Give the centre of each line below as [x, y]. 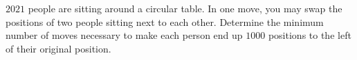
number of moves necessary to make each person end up [124, 35]
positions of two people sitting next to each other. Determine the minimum [165, 21]
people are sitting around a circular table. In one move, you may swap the [185, 8]
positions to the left [310, 35]
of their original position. [58, 48]
